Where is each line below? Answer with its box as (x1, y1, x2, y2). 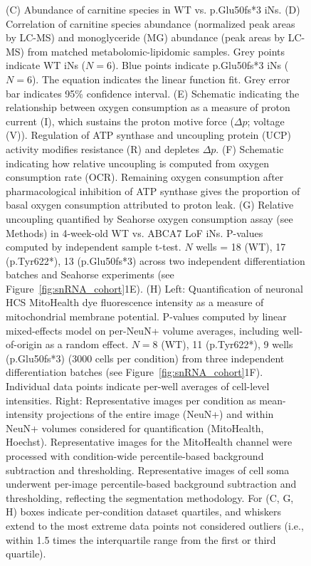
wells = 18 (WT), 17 (196, 239, 286, 254)
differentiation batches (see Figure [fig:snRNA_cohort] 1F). (6, 365, 263, 379)
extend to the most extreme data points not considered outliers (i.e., (6, 518, 304, 533)
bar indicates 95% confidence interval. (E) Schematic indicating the (6, 85, 300, 100)
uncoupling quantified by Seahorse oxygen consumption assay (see (6, 211, 293, 226)
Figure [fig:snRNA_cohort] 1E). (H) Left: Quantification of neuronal (6, 281, 303, 295)
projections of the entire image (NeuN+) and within (46, 407, 274, 421)
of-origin (6, 337, 43, 352)
